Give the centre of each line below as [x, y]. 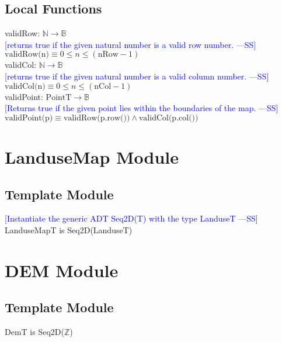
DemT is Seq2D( [34, 332]
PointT [59, 97]
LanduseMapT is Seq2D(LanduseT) [69, 229]
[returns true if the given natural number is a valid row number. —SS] [130, 44]
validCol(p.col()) [168, 118]
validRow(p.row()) [97, 118]
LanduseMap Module [92, 156]
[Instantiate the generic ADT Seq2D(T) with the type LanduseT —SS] [131, 218]
